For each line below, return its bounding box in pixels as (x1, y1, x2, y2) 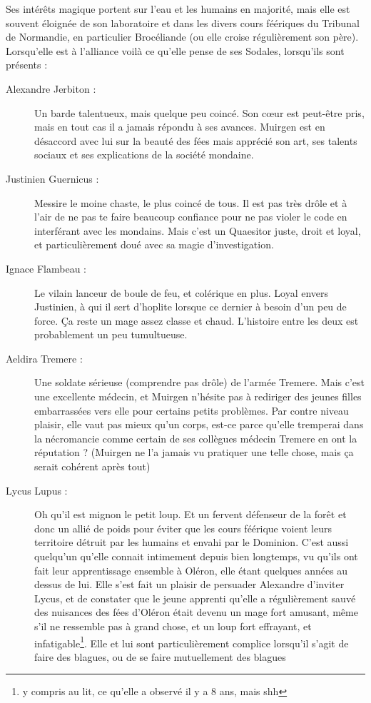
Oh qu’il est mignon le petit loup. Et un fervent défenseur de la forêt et (34, 507, 347, 522)
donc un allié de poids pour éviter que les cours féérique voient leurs (34, 520, 332, 535)
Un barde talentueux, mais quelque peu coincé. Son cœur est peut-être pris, (34, 105, 365, 120)
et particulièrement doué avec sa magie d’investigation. (34, 237, 274, 252)
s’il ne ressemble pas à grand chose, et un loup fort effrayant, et (34, 618, 312, 633)
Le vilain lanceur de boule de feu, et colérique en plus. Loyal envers (34, 285, 329, 300)
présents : (6, 57, 48, 72)
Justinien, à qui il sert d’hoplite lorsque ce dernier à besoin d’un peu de (34, 299, 347, 314)
